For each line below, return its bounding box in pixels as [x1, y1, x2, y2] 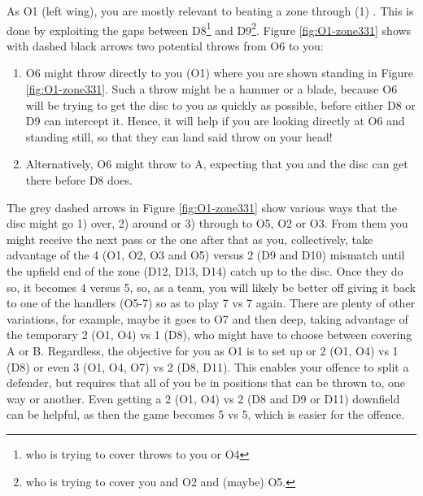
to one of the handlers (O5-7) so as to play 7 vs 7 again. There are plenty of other [7, 294, 416, 311]
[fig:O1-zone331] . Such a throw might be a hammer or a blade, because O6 [25, 80, 398, 98]
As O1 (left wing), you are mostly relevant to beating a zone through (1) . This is [7, 2, 414, 19]
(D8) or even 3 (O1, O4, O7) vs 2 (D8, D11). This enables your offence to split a [7, 358, 409, 375]
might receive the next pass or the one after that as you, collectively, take [7, 230, 373, 247]
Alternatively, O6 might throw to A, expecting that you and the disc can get [25, 155, 408, 172]
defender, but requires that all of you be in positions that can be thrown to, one [7, 374, 406, 391]
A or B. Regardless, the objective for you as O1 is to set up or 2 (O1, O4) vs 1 [7, 342, 399, 359]
